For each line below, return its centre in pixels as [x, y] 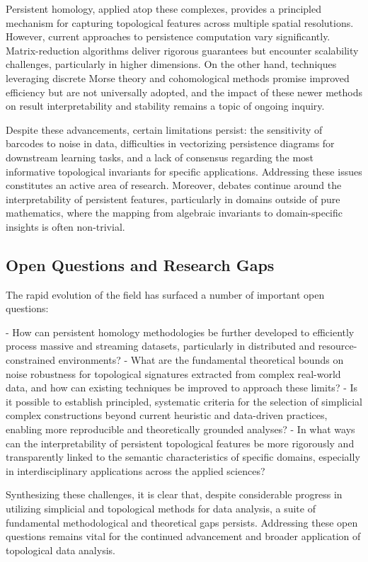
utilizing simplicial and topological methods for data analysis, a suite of [161, 509]
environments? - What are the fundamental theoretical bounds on [201, 360]
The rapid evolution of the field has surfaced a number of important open [165, 294]
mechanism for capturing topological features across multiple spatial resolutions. [180, 22]
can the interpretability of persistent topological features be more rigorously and [180, 443]
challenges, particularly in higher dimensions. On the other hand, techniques [171, 64]
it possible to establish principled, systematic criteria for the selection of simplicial [184, 401]
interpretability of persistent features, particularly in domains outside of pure [173, 199]
